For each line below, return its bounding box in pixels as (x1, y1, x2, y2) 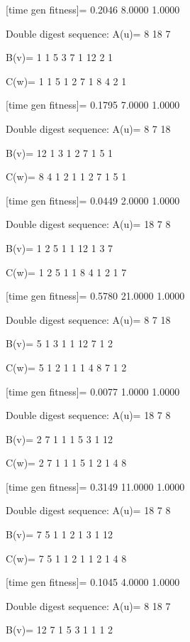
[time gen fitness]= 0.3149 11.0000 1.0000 (6, 479, 185, 494)
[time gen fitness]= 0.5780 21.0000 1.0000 (6, 288, 185, 303)
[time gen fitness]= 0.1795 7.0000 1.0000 (6, 97, 180, 112)
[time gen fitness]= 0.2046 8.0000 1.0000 (6, 2, 180, 16)
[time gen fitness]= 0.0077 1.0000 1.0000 (6, 383, 180, 398)
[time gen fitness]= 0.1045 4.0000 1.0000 (6, 575, 180, 589)
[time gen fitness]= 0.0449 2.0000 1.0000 (6, 192, 180, 207)
